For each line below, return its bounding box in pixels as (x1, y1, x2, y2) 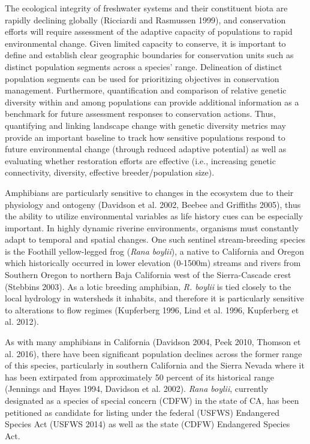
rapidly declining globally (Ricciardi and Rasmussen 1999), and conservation (5, 13, 286, 26)
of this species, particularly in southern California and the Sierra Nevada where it (5, 359, 305, 371)
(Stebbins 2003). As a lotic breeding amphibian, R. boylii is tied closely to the (5, 280, 291, 292)
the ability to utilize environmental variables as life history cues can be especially (5, 210, 303, 222)
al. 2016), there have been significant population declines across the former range (5, 347, 302, 360)
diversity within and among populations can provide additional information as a (5, 95, 299, 108)
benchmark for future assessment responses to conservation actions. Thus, (5, 107, 276, 120)
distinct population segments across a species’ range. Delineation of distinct (5, 60, 282, 73)
